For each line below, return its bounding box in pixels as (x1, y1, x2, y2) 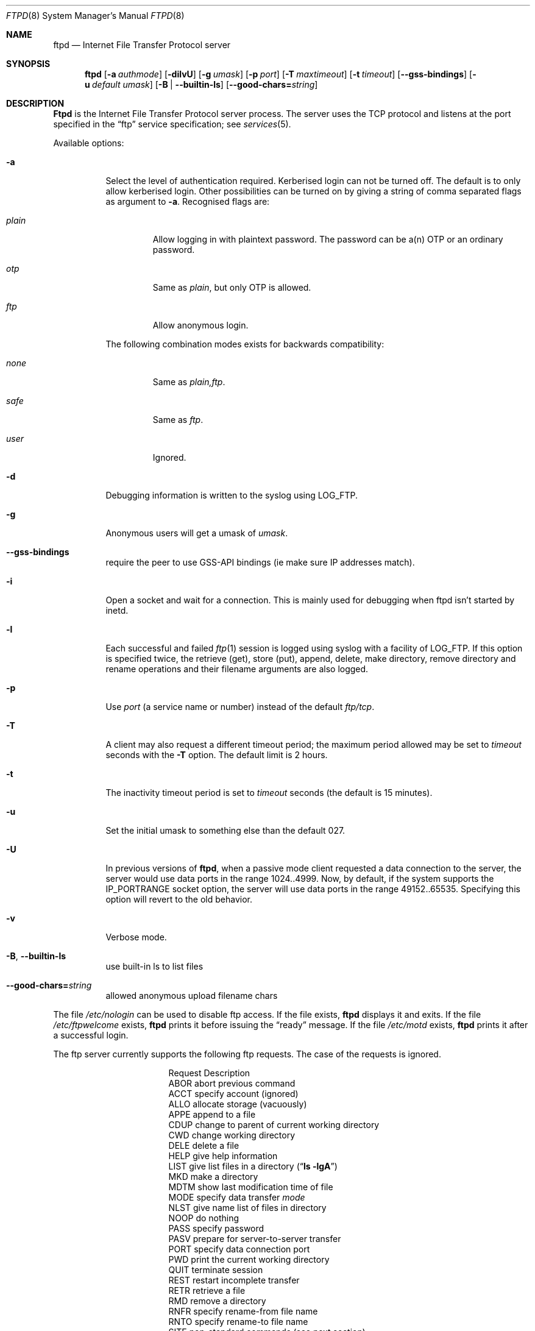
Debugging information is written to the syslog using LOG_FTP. (105, 490, 358, 500)
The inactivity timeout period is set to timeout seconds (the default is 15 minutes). (105, 787, 433, 798)
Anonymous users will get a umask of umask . (105, 528, 288, 538)
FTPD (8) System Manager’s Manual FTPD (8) (6, 10, 185, 21)
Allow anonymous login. (152, 320, 249, 330)
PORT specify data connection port (168, 1244, 310, 1254)
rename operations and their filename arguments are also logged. (105, 664, 369, 674)
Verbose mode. (105, 932, 167, 942)
